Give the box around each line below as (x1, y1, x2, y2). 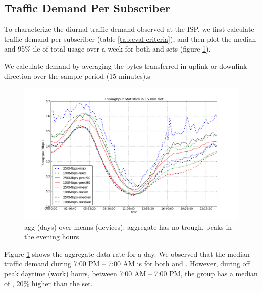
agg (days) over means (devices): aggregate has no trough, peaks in (24, 221, 232, 232)
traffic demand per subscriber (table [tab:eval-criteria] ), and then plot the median (4, 33, 256, 44)
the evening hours (24, 231, 79, 242)
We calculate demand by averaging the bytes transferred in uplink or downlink (4, 60, 247, 71)
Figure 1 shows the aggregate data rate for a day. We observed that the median (4, 248, 250, 259)
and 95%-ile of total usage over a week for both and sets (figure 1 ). (4, 43, 211, 54)
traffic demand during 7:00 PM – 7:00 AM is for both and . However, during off (4, 258, 250, 269)
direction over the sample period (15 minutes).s (4, 70, 150, 81)
